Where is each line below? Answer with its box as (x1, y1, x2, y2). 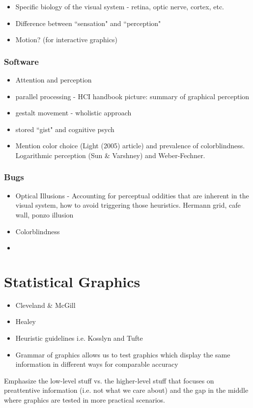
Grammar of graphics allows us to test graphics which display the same (15, 349, 230, 359)
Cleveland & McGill (15, 299, 76, 310)
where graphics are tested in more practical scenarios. (4, 395, 165, 405)
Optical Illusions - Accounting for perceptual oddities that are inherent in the (15, 190, 249, 200)
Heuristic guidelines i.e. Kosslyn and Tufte (15, 333, 143, 343)
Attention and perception (15, 75, 92, 84)
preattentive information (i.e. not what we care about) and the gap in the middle (4, 385, 249, 395)
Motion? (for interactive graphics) (15, 34, 117, 45)
